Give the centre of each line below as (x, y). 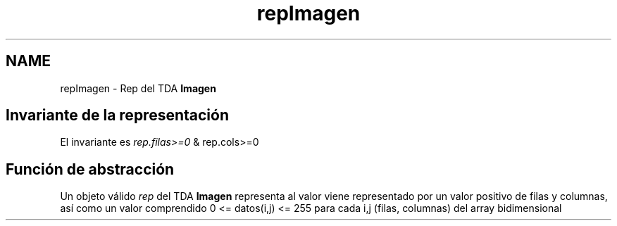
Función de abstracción (90, 169)
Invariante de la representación (117, 115)
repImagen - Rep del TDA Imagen (138, 88)
